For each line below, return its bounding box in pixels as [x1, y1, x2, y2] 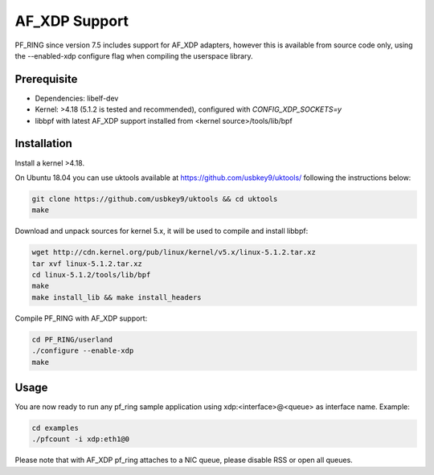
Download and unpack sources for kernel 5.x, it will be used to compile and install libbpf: [14, 226, 309, 236]
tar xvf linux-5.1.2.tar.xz [31, 259, 142, 268]
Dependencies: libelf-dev [35, 93, 119, 103]
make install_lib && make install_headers [31, 293, 202, 301]
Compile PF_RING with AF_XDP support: [14, 313, 148, 323]
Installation [14, 137, 72, 150]
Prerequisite [14, 72, 78, 86]
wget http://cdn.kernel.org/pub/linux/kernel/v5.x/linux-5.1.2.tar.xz [31, 248, 317, 257]
